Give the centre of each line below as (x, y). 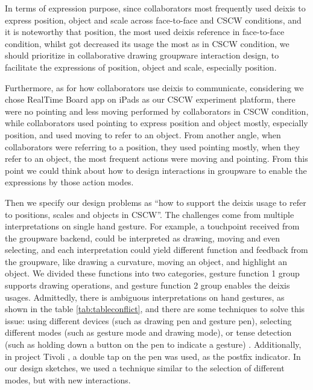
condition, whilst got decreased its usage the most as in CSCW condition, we (147, 43)
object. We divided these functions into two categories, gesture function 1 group (152, 273)
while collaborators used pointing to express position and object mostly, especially (156, 123)
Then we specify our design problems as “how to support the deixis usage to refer (156, 202)
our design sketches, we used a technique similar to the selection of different (145, 368)
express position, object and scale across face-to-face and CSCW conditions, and (153, 20)
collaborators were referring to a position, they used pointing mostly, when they (153, 146)
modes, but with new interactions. (68, 379)
